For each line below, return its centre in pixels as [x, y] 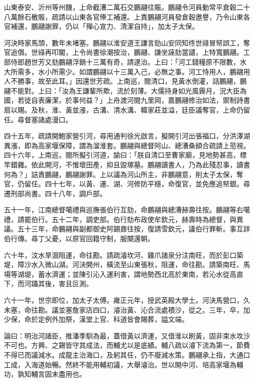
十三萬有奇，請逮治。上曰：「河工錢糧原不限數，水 [166, 61]
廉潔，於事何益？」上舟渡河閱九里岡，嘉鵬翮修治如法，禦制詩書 [147, 100]
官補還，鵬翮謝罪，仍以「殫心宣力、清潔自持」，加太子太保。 [101, 26]
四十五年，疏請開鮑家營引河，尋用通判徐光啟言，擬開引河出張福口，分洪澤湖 [127, 136]
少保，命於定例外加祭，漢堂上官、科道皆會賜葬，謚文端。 [96, 319]
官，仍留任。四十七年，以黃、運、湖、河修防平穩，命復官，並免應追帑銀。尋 [127, 184]
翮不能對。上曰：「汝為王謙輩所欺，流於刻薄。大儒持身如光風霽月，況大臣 [122, 90]
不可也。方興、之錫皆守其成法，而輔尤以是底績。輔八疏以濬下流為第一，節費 [127, 345]
